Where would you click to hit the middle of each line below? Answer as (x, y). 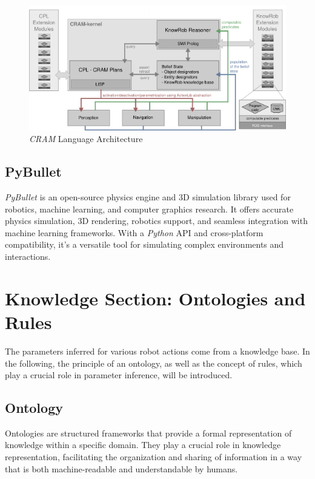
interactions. (28, 256)
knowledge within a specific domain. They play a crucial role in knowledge (143, 445)
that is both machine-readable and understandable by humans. (121, 468)
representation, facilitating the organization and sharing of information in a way (154, 457)
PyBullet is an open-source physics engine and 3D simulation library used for (148, 197)
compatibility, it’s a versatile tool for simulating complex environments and (144, 244)
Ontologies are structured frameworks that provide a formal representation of (148, 433)
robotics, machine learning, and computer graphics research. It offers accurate (149, 209)
